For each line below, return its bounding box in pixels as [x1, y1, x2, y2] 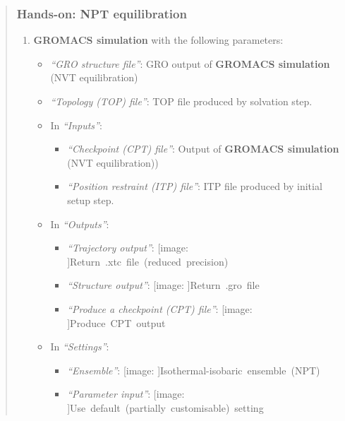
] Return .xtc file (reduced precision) [67, 254, 229, 268]
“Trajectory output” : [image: [67, 240, 188, 255]
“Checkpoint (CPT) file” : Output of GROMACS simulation [67, 141, 339, 156]
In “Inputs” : [50, 117, 102, 132]
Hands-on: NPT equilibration [16, 4, 187, 22]
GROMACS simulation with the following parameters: [33, 32, 284, 47]
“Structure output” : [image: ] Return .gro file [67, 278, 260, 292]
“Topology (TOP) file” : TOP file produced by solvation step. [50, 94, 313, 108]
